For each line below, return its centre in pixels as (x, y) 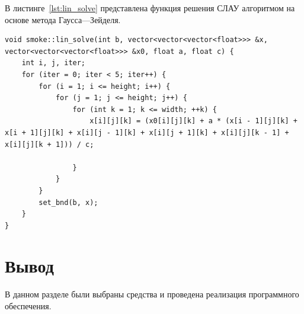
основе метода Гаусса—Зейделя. (63, 19)
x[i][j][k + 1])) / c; (49, 144)
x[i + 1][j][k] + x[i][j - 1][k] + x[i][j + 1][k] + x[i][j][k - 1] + (147, 132)
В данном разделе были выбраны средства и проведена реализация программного (152, 294)
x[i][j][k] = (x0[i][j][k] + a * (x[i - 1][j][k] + (193, 121)
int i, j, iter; (54, 63)
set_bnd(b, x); (68, 202)
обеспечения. (28, 306)
